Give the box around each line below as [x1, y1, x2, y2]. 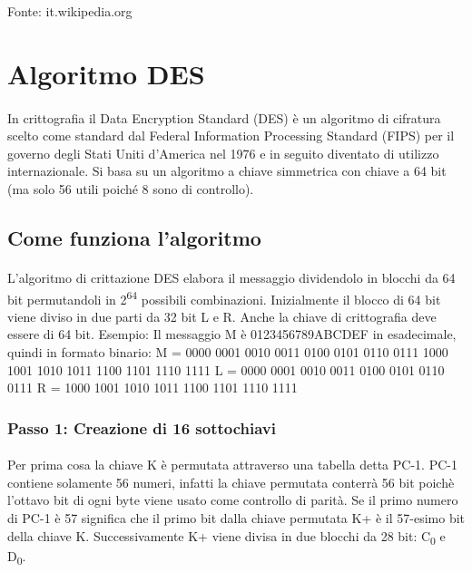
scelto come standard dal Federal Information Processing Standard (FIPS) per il [7, 126, 455, 145]
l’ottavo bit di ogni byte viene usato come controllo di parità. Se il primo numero [7, 490, 458, 509]
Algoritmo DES [7, 54, 205, 92]
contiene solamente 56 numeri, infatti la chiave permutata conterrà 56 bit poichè [7, 472, 455, 491]
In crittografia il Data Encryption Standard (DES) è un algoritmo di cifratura [7, 108, 441, 127]
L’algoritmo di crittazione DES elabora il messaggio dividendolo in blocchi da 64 [7, 267, 456, 286]
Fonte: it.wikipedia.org [7, 2, 133, 20]
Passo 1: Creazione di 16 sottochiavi [7, 416, 277, 439]
